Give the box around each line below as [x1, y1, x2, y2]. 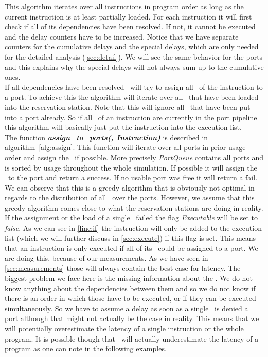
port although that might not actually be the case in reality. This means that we [5, 313, 259, 324]
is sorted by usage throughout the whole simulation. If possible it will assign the [5, 162, 257, 173]
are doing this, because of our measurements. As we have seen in [5, 252, 208, 263]
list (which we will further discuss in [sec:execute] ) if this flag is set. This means [5, 232, 256, 243]
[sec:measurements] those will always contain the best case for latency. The [5, 262, 241, 273]
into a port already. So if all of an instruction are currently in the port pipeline [5, 111, 257, 122]
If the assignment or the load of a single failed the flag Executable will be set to [5, 212, 258, 223]
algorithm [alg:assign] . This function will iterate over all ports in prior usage [5, 142, 246, 153]
